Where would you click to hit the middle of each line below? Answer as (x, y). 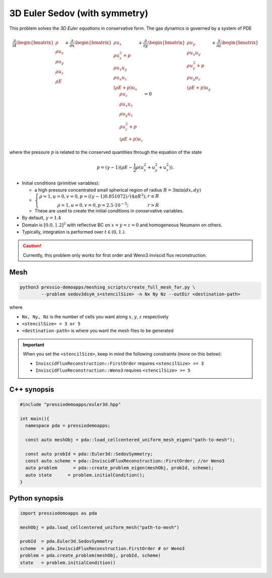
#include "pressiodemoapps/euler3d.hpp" (70, 404)
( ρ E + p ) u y (199, 88)
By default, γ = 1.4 (42, 218)
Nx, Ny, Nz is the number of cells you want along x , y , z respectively (95, 316)
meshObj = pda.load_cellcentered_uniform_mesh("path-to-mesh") (100, 527)
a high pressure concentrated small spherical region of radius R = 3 (105, 190)
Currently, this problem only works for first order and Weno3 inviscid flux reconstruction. (115, 255)
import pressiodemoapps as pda (59, 513)
